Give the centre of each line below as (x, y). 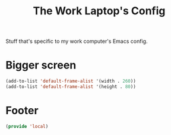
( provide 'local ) (27, 126)
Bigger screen (41, 65)
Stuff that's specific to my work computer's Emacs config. (77, 41)
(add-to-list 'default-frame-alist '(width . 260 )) (71, 81)
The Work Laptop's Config (99, 11)
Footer (22, 111)
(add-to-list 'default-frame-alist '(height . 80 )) (71, 87)
